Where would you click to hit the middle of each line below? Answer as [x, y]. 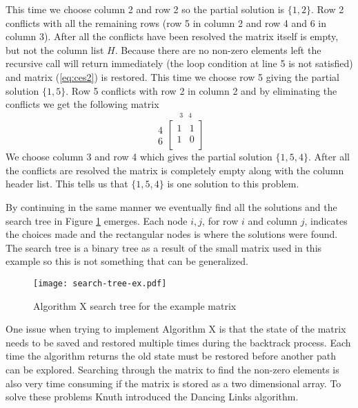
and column [273, 220]
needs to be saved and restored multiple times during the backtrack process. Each [178, 342]
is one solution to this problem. [233, 184]
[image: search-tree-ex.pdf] [100, 283]
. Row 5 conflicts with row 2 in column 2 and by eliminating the [201, 90]
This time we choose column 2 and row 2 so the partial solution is [145, 9]
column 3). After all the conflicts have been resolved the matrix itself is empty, [172, 36]
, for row [220, 220]
